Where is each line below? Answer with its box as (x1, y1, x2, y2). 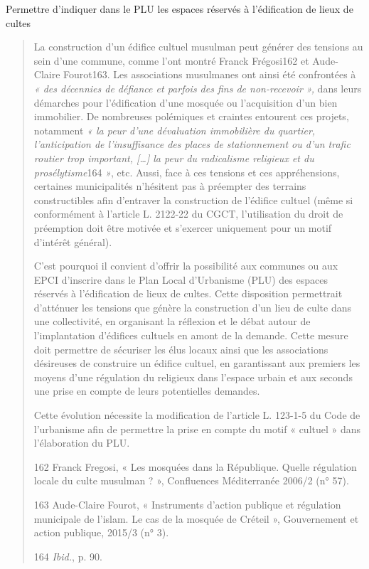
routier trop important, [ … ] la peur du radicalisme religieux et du (33, 150, 314, 165)
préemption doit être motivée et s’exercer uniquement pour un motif (33, 220, 332, 235)
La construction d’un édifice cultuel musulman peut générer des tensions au (33, 39, 363, 54)
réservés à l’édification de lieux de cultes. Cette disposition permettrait (33, 286, 343, 301)
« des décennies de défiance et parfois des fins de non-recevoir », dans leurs (33, 80, 362, 95)
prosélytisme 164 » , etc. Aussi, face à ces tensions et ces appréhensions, (33, 164, 340, 179)
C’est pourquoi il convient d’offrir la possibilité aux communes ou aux (33, 258, 338, 273)
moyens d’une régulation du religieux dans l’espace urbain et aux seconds (33, 369, 353, 384)
